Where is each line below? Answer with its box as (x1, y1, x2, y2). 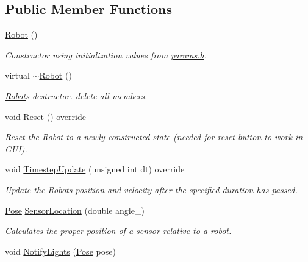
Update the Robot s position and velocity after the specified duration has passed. (5, 183, 298, 196)
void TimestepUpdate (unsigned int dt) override (5, 163, 185, 175)
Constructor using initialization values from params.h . (5, 48, 207, 61)
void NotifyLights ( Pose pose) (5, 244, 116, 257)
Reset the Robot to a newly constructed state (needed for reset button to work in (5, 130, 303, 143)
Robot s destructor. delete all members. (5, 89, 148, 102)
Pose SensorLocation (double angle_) (5, 204, 145, 216)
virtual (5, 69, 30, 82)
